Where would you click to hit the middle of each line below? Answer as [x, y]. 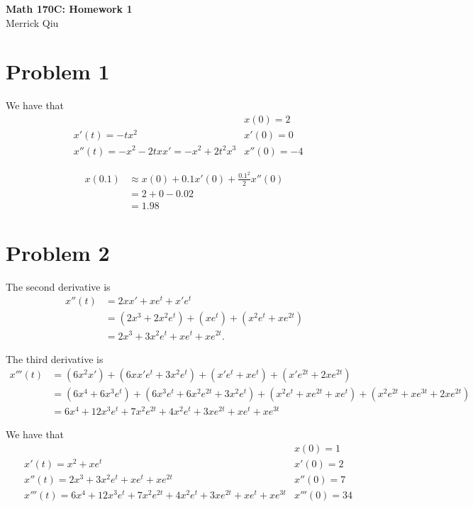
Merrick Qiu [32, 22]
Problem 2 [58, 252]
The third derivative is [55, 358]
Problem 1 [58, 71]
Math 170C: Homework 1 [69, 9]
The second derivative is [58, 286]
